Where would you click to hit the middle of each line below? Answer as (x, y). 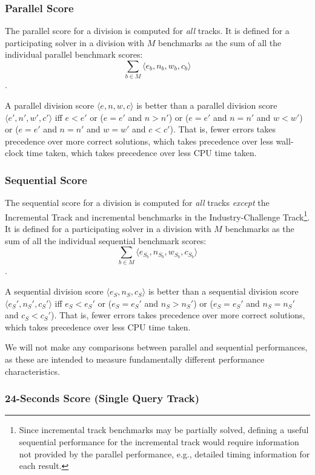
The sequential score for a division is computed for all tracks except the (137, 203)
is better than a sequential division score (223, 291)
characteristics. (32, 371)
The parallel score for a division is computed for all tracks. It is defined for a (147, 31)
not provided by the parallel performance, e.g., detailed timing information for (164, 453)
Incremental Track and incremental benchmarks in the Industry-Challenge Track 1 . (157, 216)
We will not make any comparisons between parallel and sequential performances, (156, 347)
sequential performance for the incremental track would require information (159, 442)
